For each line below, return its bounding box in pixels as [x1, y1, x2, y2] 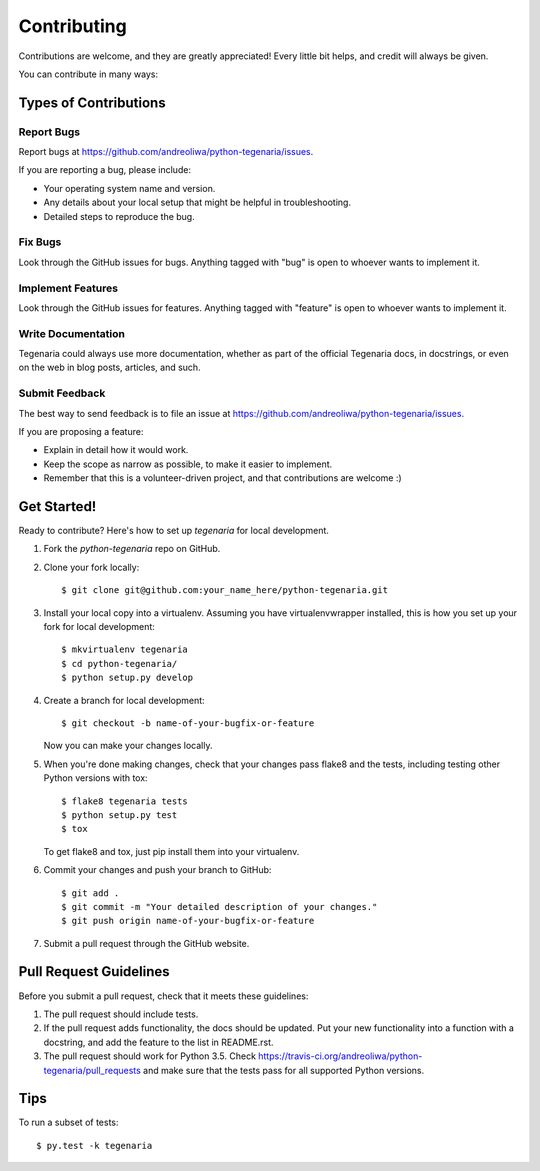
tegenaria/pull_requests [43, 1064, 142, 1076]
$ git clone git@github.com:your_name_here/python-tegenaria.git [61, 585, 389, 596]
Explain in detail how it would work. [43, 444, 189, 456]
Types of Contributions [18, 94, 166, 111]
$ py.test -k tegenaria [36, 1140, 153, 1151]
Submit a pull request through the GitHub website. [43, 937, 250, 949]
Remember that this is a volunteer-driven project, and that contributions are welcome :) [43, 472, 402, 484]
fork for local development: [43, 621, 155, 633]
